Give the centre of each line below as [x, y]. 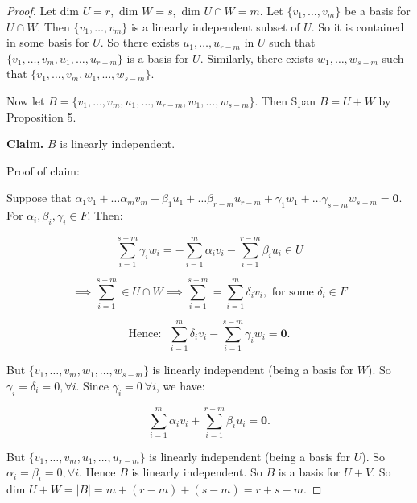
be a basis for [377, 10]
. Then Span [285, 100]
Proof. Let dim [43, 10]
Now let [26, 100]
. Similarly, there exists [257, 58]
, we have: [181, 385]
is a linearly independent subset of [215, 26]
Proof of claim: [43, 170]
